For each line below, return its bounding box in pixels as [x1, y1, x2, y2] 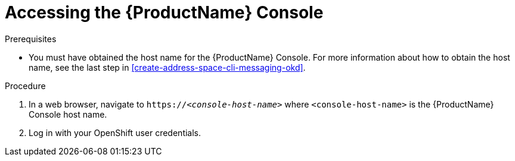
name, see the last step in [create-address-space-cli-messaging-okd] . [29, 62, 306, 72]
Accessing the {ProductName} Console [5, 2, 324, 23]
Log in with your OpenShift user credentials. [29, 127, 201, 138]
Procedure [5, 80, 46, 91]
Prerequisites [5, 33, 57, 44]
